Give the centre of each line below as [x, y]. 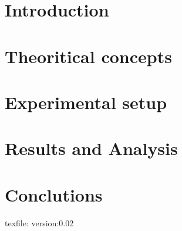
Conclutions [54, 194]
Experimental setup [86, 102]
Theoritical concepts [88, 56]
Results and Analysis [91, 148]
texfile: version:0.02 [39, 222]
